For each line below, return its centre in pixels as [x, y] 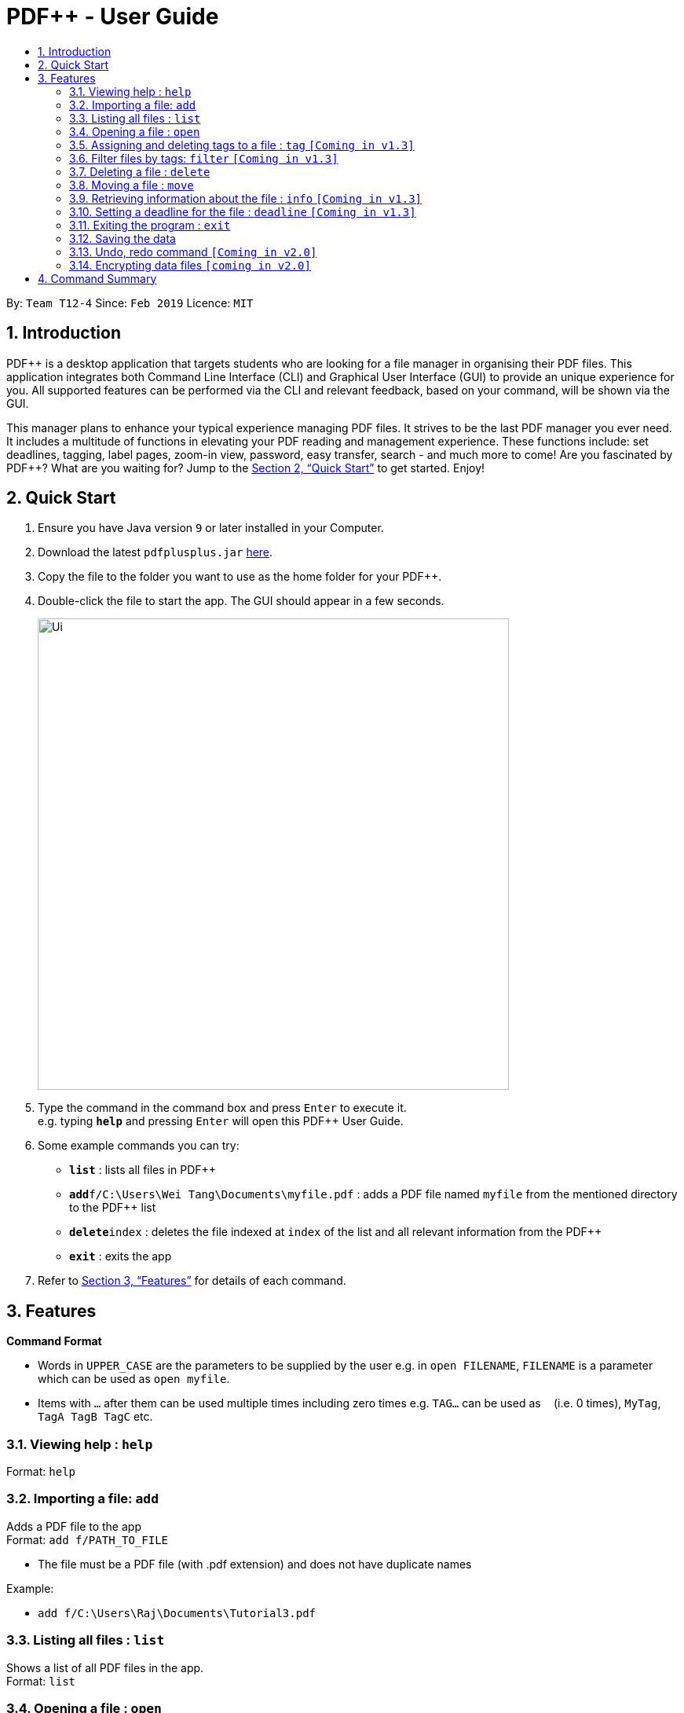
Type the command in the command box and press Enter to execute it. [222, 1108]
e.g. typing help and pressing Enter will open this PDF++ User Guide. [221, 1121]
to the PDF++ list [113, 1208]
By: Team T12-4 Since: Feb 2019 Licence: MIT [130, 303]
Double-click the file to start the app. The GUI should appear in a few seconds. [241, 601]
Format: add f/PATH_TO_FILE [87, 1539]
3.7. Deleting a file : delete [140, 171]
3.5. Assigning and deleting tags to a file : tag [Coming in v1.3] [242, 145]
